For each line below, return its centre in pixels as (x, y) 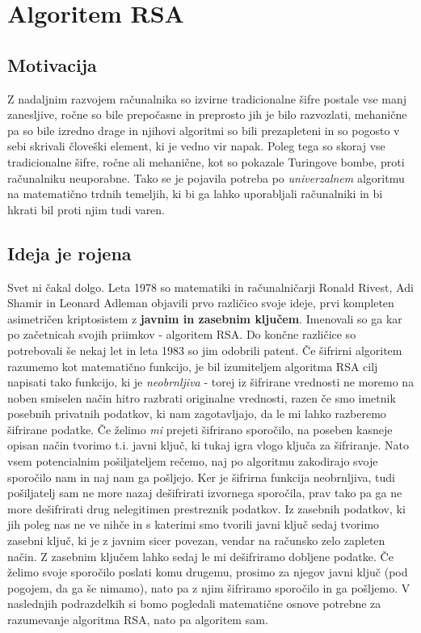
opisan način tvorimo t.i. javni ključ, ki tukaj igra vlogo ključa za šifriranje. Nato (208, 445)
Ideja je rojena (69, 253)
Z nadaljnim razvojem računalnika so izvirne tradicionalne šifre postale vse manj (207, 98)
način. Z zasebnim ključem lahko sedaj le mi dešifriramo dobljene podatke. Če (200, 556)
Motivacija (52, 64)
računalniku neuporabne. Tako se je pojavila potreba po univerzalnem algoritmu (206, 177)
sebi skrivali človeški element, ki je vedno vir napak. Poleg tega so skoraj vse (196, 146)
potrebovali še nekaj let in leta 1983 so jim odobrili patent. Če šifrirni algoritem (205, 350)
